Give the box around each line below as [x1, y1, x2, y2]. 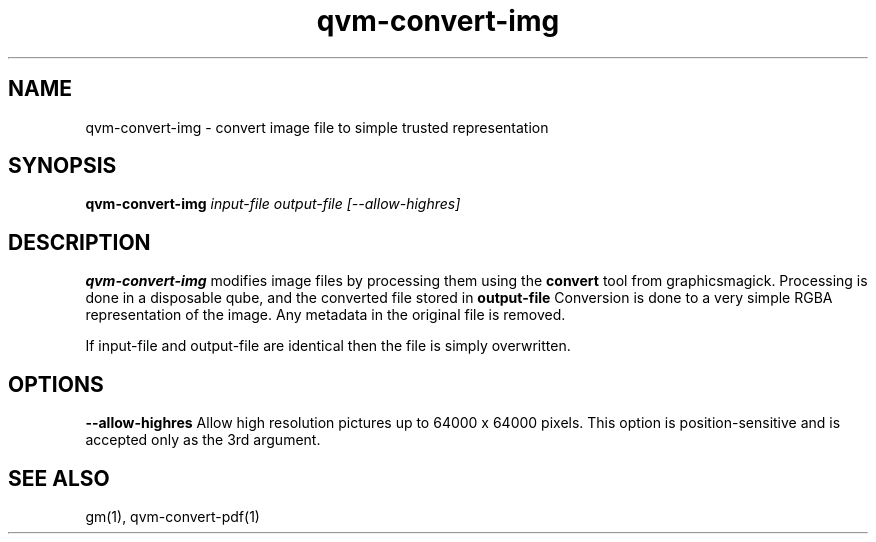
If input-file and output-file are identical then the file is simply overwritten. [85, 337, 571, 355]
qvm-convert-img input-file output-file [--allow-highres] [85, 195, 461, 213]
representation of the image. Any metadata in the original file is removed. [85, 306, 566, 324]
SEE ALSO [8, 465, 110, 491]
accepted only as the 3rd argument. [85, 431, 321, 449]
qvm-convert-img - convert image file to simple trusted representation [85, 118, 549, 136]
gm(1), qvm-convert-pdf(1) [85, 507, 260, 525]
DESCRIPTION [8, 229, 151, 255]
